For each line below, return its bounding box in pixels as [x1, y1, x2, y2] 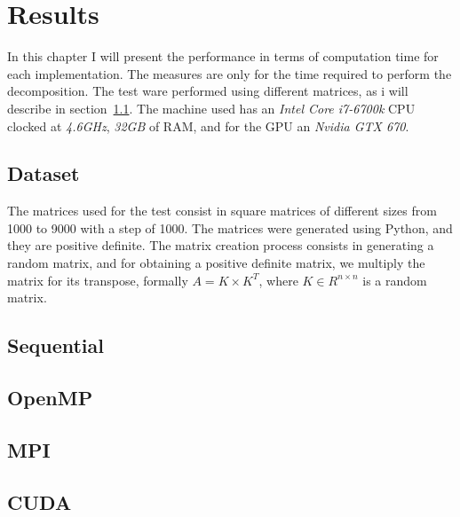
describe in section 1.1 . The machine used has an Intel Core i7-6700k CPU [7, 98, 416, 117]
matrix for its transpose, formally [7, 270, 188, 289]
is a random [362, 270, 427, 289]
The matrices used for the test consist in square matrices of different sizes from [7, 201, 437, 220]
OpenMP [7, 384, 93, 411]
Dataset [7, 160, 80, 187]
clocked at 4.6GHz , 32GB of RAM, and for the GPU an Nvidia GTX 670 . [7, 116, 409, 135]
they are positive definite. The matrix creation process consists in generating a [7, 236, 434, 255]
